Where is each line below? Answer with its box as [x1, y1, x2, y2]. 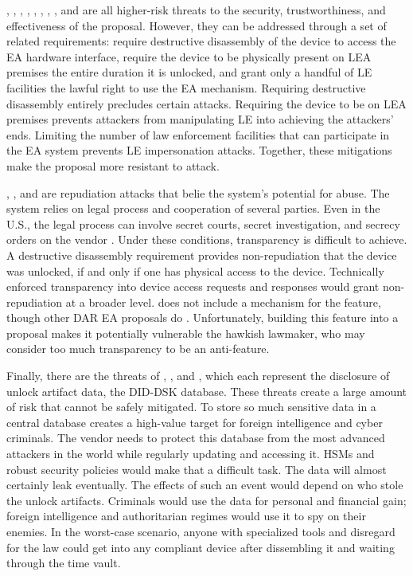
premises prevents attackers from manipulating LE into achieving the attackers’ [6, 111, 394, 127]
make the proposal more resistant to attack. [6, 157, 220, 174]
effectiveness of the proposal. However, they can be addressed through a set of [6, 17, 387, 33]
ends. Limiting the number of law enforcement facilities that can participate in [6, 126, 390, 143]
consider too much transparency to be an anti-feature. [6, 340, 270, 357]
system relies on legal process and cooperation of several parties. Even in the [6, 200, 380, 217]
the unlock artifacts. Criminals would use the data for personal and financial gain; [6, 492, 407, 508]
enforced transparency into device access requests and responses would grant [6, 278, 380, 295]
